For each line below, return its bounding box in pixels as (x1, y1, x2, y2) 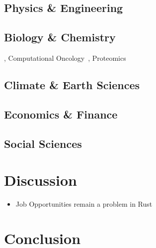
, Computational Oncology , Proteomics (4, 52, 126, 63)
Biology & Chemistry (4, 29, 116, 45)
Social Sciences (4, 135, 82, 151)
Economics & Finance (4, 106, 118, 122)
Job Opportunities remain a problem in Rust (15, 199, 153, 209)
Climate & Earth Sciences (4, 77, 140, 92)
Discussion (4, 170, 77, 190)
